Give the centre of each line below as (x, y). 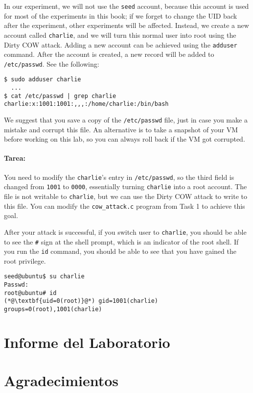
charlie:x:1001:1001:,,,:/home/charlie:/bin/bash (86, 104)
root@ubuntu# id (30, 293)
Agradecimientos (61, 381)
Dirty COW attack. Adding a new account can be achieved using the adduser (121, 44)
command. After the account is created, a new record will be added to (109, 54)
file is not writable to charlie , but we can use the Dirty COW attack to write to (126, 196)
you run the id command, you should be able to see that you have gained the (120, 251)
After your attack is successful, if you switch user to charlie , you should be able (125, 232)
